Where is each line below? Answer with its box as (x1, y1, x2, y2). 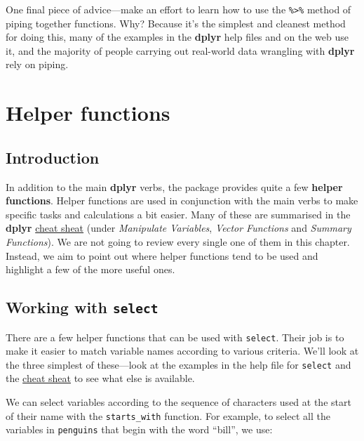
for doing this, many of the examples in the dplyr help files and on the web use (6, 29, 349, 44)
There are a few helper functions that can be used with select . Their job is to (6, 329, 344, 344)
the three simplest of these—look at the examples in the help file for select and (6, 357, 351, 371)
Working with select (6, 296, 159, 318)
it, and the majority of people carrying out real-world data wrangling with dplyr (6, 43, 355, 58)
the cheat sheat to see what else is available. (6, 371, 195, 386)
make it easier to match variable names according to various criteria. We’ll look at (6, 343, 359, 358)
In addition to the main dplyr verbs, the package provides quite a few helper (6, 179, 343, 194)
